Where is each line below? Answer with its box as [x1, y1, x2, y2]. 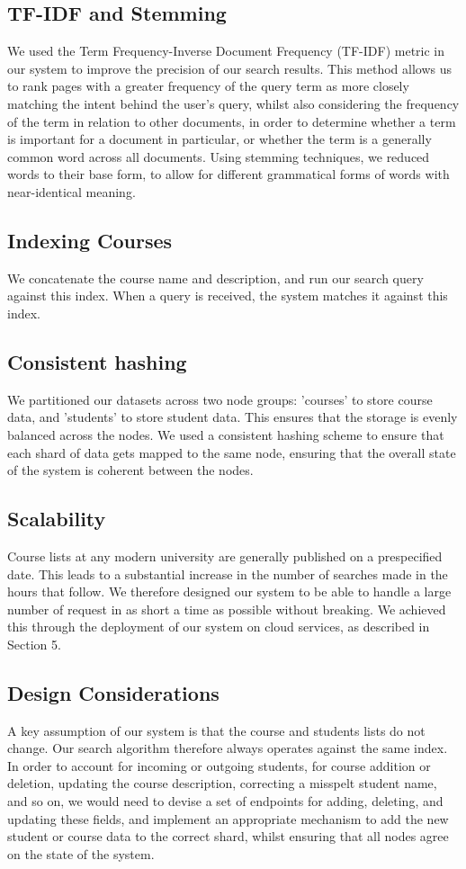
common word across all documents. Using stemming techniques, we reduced [7, 147, 430, 166]
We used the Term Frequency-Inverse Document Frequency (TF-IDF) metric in [7, 41, 445, 60]
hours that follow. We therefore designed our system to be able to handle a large [7, 582, 452, 601]
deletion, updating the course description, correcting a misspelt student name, [7, 774, 437, 793]
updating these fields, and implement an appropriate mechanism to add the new [7, 809, 449, 828]
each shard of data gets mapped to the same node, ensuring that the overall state [7, 443, 456, 461]
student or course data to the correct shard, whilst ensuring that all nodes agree [7, 827, 449, 846]
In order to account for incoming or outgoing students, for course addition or [7, 756, 431, 775]
